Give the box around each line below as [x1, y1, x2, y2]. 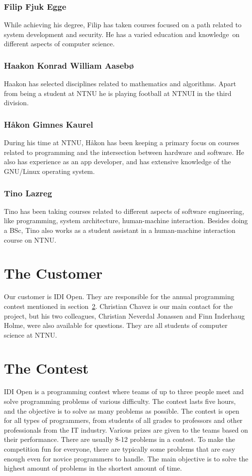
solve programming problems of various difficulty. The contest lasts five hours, [4, 396, 236, 406]
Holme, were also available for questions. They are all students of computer [4, 320, 228, 330]
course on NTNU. [4, 234, 56, 245]
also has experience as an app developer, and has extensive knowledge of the [4, 156, 231, 167]
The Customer [4, 263, 103, 283]
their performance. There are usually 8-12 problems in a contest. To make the [4, 434, 235, 444]
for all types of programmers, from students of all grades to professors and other [4, 415, 243, 425]
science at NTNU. [4, 329, 57, 340]
